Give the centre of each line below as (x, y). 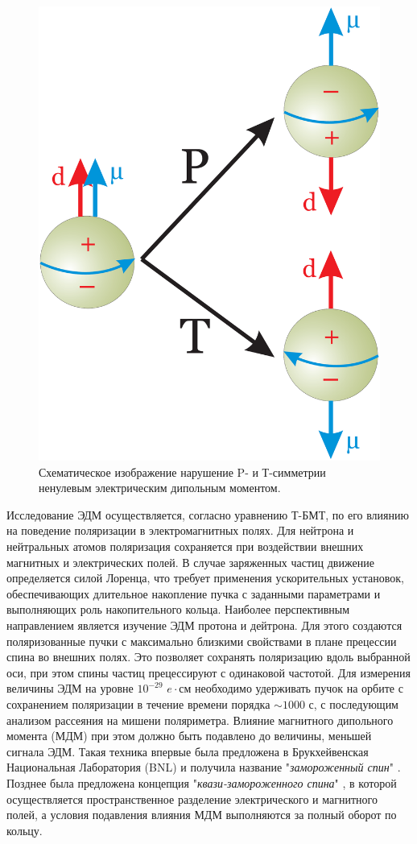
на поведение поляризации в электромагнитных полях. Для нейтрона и (180, 530)
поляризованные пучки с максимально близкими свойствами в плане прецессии (202, 641)
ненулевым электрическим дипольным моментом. (160, 488)
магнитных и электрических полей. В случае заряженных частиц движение (190, 562)
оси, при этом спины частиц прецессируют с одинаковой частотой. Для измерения (208, 672)
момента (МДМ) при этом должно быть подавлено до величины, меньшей (189, 736)
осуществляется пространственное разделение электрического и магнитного (192, 798)
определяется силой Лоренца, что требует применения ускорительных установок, (205, 578)
